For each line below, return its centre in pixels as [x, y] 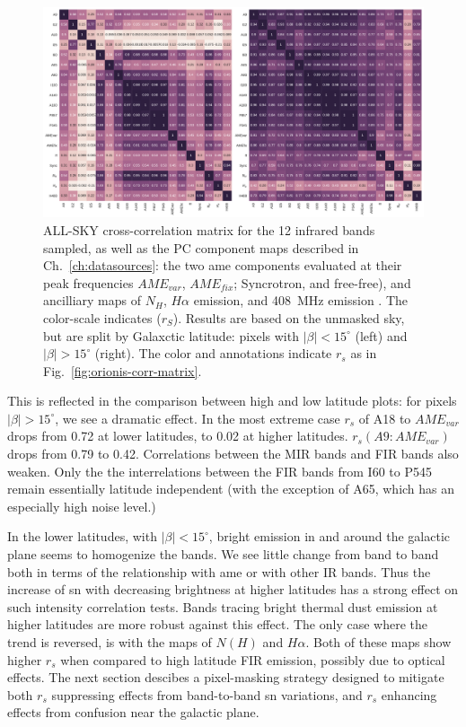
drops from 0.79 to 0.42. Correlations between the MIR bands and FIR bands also [233, 454]
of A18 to [385, 418]
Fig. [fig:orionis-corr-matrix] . [123, 370]
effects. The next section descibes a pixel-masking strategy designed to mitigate [226, 677]
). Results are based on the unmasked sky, [289, 317]
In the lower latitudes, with [82, 536]
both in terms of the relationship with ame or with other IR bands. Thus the [219, 571]
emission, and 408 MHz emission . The [300, 300]
